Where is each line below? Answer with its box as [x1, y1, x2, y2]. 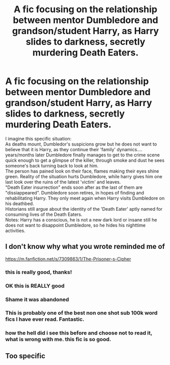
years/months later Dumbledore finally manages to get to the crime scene [5, 152, 160, 158]
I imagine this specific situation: [5, 135, 72, 142]
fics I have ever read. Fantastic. [5, 316, 85, 323]
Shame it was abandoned [5, 296, 69, 303]
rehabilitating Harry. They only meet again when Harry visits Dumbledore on [5, 195, 165, 201]
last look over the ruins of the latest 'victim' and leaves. [5, 179, 121, 185]
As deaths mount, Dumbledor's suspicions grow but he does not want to [5, 141, 157, 147]
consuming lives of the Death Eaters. [5, 211, 82, 217]
